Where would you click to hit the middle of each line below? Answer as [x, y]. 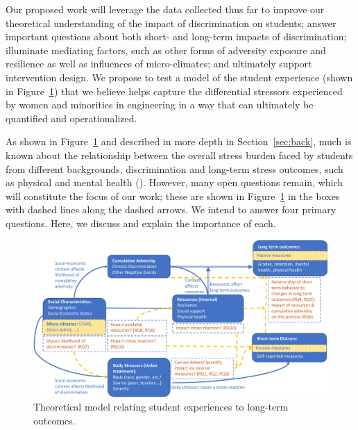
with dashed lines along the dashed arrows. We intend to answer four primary [171, 209]
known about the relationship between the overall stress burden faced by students [179, 155]
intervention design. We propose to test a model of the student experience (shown [179, 77]
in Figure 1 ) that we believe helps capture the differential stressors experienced [174, 91]
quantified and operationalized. [71, 118]
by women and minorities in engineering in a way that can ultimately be [160, 105]
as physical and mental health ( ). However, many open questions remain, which [174, 182]
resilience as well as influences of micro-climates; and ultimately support [159, 64]
